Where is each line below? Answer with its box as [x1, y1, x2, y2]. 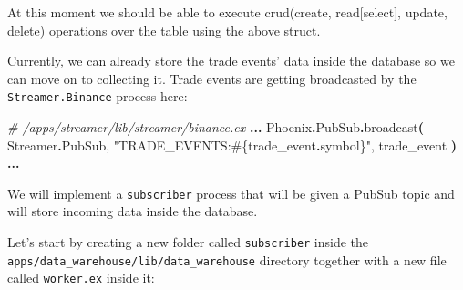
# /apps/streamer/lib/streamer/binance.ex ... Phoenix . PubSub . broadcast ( [7, 118, 424, 137]
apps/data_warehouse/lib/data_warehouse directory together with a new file [7, 250, 447, 269]
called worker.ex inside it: [7, 268, 155, 287]
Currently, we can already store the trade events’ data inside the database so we [7, 51, 455, 70]
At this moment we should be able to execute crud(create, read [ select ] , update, [7, 3, 448, 21]
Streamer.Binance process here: [7, 87, 188, 106]
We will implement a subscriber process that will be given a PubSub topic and [7, 183, 455, 202]
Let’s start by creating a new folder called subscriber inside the [7, 233, 369, 252]
